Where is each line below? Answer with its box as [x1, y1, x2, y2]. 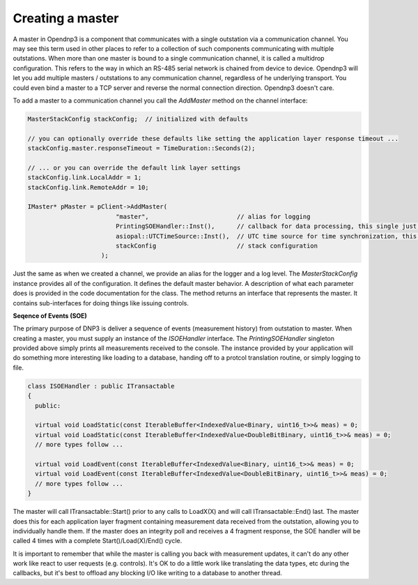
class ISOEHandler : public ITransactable [27, 382, 175, 390]
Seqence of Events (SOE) [13, 311, 87, 320]
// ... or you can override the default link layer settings [27, 164, 241, 172]
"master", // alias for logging [115, 213, 311, 220]
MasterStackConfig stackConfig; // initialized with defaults [27, 115, 249, 123]
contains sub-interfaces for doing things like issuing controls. [13, 298, 189, 307]
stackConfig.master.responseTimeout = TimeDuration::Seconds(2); [27, 144, 256, 153]
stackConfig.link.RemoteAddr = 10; [27, 183, 149, 191]
